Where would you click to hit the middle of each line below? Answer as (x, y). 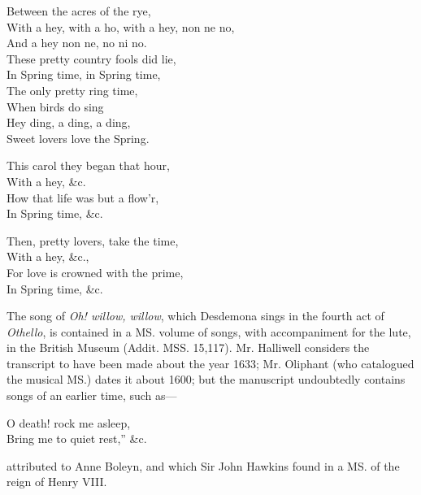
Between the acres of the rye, (79, 11)
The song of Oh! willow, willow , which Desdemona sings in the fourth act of (195, 316)
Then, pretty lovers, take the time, (93, 240)
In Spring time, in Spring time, (84, 74)
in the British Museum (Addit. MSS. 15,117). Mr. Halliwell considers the (188, 347)
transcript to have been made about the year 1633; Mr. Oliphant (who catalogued (210, 363)
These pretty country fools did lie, (91, 58)
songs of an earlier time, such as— (92, 395)
